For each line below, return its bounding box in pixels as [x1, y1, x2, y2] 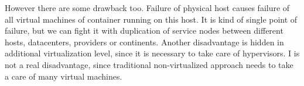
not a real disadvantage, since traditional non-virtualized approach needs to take [5, 58, 293, 70]
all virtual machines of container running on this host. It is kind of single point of [5, 13, 298, 25]
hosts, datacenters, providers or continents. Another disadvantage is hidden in [5, 35, 284, 48]
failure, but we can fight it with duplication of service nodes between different [5, 24, 283, 37]
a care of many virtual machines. [5, 70, 122, 82]
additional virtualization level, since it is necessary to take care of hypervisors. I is [5, 47, 300, 59]
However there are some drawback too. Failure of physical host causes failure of [5, 2, 290, 13]
